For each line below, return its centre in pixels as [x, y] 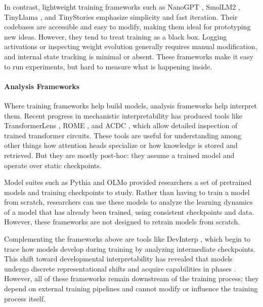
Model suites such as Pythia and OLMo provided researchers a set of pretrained [128, 182]
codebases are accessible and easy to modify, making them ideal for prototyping [127, 27]
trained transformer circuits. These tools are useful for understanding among [123, 135]
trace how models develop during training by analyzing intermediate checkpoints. [130, 248]
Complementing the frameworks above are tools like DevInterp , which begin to [127, 239]
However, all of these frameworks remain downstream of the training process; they [131, 278]
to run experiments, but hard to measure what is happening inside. [108, 66]
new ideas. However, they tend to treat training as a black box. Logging [116, 36]
